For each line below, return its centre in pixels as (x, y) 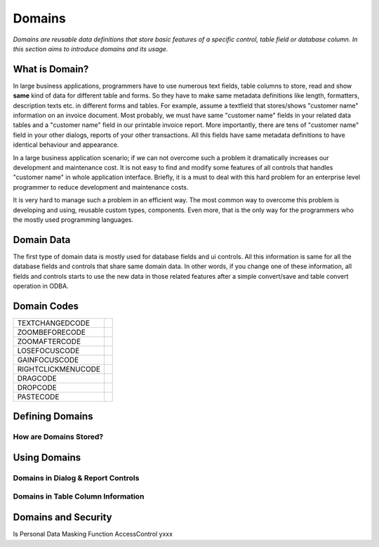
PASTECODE (38, 397)
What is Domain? (51, 69)
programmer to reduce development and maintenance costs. (101, 187)
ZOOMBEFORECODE (51, 332)
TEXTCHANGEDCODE (54, 323)
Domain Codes (46, 306)
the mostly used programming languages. (73, 219)
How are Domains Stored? (58, 437)
